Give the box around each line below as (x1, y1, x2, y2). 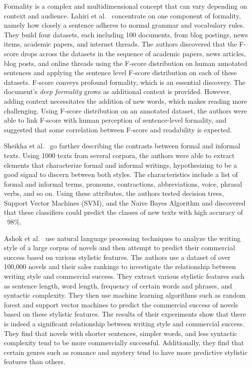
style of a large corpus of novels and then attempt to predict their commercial (4, 242, 235, 253)
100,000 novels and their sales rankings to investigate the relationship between (4, 261, 236, 272)
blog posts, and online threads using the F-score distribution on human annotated (4, 58, 248, 68)
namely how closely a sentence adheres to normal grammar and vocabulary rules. (4, 20, 245, 30)
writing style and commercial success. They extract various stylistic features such (4, 271, 245, 281)
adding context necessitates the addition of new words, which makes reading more (4, 96, 247, 106)
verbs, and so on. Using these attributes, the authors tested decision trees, (4, 188, 224, 198)
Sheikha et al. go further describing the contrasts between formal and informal (4, 141, 240, 151)
